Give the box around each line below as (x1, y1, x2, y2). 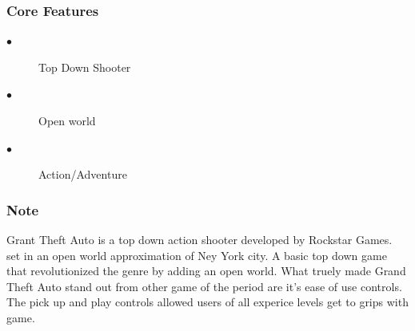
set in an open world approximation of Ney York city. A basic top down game (6, 246, 387, 263)
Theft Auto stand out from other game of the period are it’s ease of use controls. (6, 278, 402, 294)
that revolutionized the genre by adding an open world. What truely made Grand (6, 262, 406, 279)
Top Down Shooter (38, 58, 131, 75)
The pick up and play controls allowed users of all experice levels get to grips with (6, 294, 409, 310)
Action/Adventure (38, 166, 127, 183)
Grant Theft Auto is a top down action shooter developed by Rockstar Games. (6, 231, 393, 247)
